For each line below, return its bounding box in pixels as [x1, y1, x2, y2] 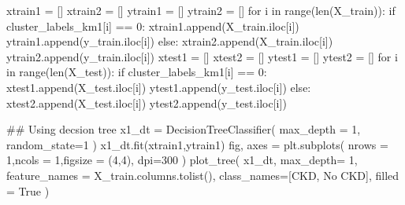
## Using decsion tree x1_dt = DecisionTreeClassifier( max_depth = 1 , [6, 121, 361, 137]
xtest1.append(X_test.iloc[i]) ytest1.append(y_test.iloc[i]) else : [6, 79, 311, 95]
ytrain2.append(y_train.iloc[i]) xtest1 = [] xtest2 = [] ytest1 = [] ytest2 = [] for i [6, 48, 398, 64]
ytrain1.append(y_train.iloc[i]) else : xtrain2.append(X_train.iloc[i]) [6, 33, 333, 49]
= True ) [6, 182, 50, 199]
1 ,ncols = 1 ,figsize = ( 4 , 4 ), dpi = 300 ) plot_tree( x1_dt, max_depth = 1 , [6, 152, 358, 168]
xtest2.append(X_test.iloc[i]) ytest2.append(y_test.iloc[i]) [6, 94, 287, 111]
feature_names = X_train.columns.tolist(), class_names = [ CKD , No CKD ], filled [6, 167, 399, 183]
